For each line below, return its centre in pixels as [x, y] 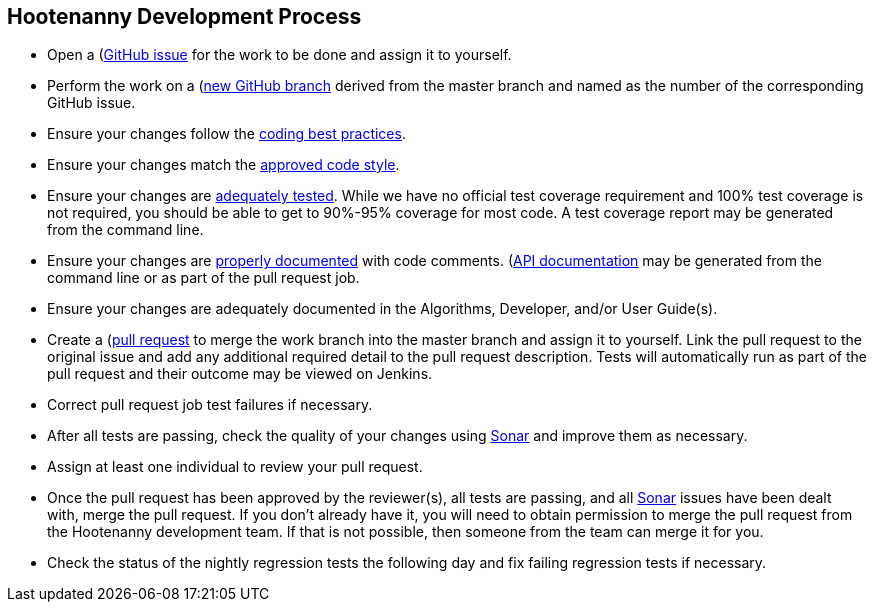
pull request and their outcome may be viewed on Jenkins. [240, 374]
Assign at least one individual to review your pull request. [235, 467]
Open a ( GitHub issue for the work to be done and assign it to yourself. [279, 55]
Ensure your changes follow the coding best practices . [226, 134]
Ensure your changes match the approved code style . [223, 165]
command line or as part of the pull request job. [203, 278]
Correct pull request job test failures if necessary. [210, 405]
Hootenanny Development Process [184, 16]
